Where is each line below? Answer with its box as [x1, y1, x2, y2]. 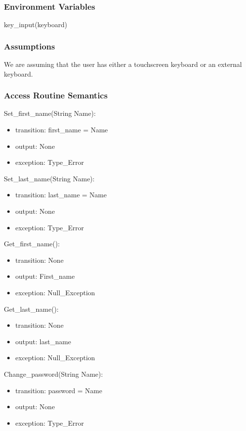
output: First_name [15, 271, 75, 281]
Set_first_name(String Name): [4, 108, 96, 118]
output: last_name [15, 336, 71, 346]
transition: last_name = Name [15, 190, 107, 200]
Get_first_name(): [4, 239, 60, 249]
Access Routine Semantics [4, 89, 108, 101]
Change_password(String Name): [4, 368, 103, 379]
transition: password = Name [15, 385, 102, 395]
